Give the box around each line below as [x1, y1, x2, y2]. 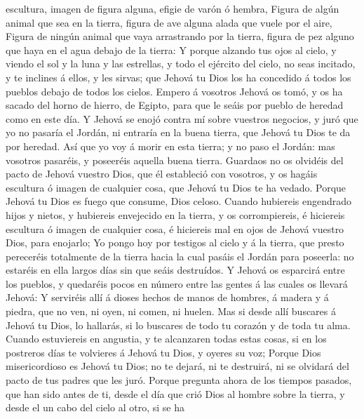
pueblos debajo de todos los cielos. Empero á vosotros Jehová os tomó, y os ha [6, 84, 343, 98]
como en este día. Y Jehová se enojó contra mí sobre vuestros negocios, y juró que [6, 111, 358, 126]
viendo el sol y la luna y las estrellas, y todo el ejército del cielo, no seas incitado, [6, 56, 356, 71]
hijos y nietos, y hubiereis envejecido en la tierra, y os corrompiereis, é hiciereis [6, 207, 345, 222]
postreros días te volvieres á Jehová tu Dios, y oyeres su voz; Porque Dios [6, 345, 321, 359]
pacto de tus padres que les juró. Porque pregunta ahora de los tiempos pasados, [6, 373, 352, 387]
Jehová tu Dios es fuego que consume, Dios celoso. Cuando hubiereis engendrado [6, 194, 352, 208]
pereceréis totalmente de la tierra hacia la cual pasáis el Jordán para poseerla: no [6, 248, 354, 263]
